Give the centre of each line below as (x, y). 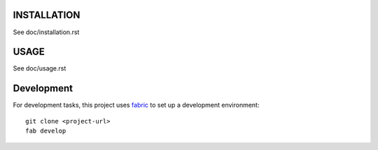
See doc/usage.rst (40, 68)
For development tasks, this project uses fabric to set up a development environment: (136, 105)
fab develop (46, 131)
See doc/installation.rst (46, 32)
